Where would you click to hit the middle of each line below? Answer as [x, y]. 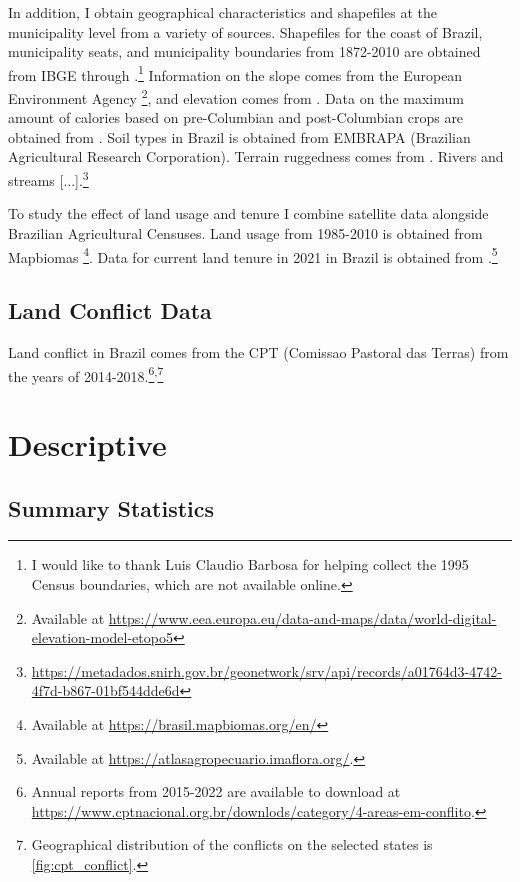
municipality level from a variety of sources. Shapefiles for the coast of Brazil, [245, 31]
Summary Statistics [111, 507]
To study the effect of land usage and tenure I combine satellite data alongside [248, 213]
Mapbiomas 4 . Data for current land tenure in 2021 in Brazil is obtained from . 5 [253, 255]
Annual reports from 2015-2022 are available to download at [216, 791]
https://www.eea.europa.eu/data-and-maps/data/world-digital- [302, 617]
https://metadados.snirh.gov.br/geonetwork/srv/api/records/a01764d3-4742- [266, 670]
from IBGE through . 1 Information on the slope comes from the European [235, 73]
